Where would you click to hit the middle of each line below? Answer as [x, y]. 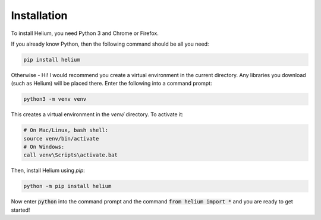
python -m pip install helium [67, 186]
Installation [39, 15]
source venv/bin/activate [61, 138]
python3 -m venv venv [55, 99]
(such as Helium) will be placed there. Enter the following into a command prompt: [111, 84]
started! [21, 210]
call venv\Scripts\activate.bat [71, 155]
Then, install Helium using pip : [48, 170]
